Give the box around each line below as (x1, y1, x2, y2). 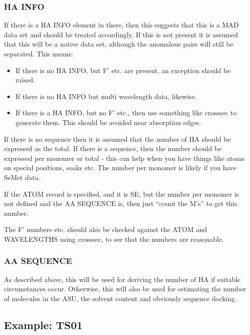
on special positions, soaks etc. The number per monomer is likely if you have (4, 162, 236, 173)
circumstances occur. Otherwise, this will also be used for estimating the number (4, 283, 246, 294)
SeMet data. (4, 172, 41, 182)
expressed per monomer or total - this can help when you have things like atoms (4, 153, 245, 163)
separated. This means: (4, 49, 73, 58)
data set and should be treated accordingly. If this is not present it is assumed (4, 29, 238, 39)
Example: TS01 (4, 317, 83, 332)
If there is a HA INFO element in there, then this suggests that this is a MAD (4, 20, 239, 30)
